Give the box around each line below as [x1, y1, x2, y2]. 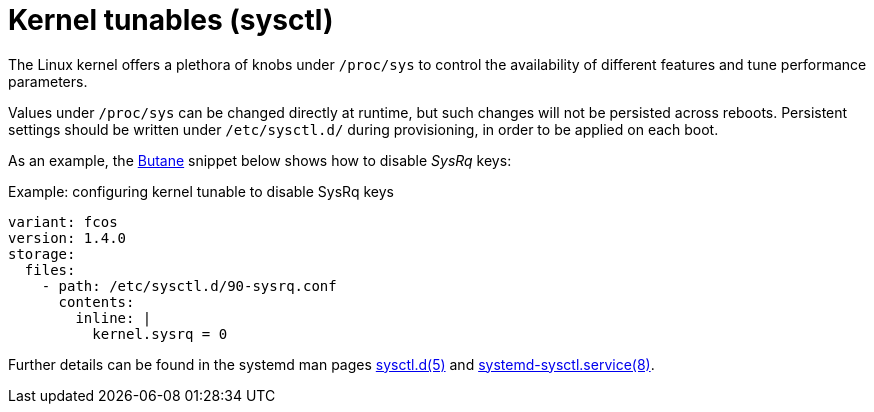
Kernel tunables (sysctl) [8, 3, 334, 37]
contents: [58, 293, 135, 310]
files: [24, 261, 76, 278]
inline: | [75, 309, 152, 326]
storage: [8, 245, 76, 262]
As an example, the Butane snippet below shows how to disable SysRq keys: [8, 151, 512, 169]
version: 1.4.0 [8, 229, 127, 246]
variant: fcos [8, 213, 118, 230]
